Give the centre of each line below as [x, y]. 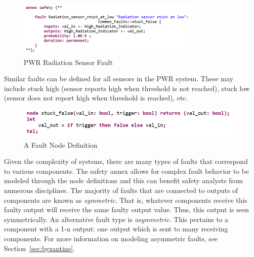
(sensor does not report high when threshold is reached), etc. [96, 98]
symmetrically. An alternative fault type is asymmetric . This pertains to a [116, 219]
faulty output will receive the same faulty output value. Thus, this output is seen [127, 209]
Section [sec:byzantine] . [40, 248]
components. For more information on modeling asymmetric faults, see [111, 238]
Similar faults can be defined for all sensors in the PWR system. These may [119, 79]
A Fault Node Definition [61, 145]
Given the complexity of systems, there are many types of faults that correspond [126, 161]
